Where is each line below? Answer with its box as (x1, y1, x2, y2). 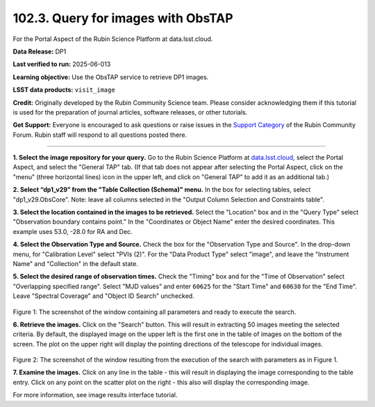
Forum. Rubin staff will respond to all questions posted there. (12, 131, 187, 139)
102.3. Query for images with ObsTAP (12, 10, 233, 26)
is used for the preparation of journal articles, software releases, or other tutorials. (12, 108, 248, 116)
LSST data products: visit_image (12, 85, 116, 94)
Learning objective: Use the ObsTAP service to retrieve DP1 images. (12, 73, 209, 81)
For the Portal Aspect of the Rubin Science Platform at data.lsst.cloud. (12, 35, 213, 43)
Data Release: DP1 (12, 47, 67, 56)
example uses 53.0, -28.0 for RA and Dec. (12, 227, 133, 235)
